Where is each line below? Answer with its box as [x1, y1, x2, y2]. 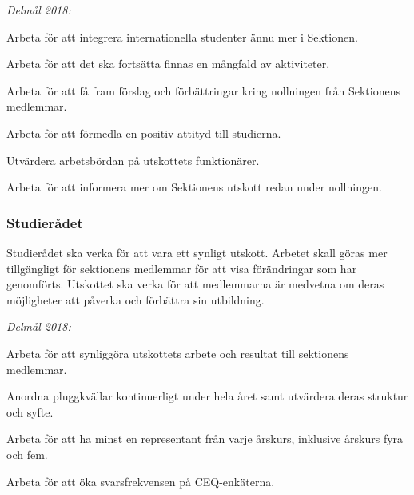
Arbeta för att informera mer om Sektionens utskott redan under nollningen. [6, 179, 382, 195]
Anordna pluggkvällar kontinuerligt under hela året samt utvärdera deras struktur [6, 388, 408, 404]
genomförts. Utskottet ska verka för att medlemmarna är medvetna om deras [6, 276, 384, 292]
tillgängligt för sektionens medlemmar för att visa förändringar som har [6, 260, 357, 276]
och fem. [6, 445, 48, 462]
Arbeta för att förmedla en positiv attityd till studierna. [6, 124, 281, 141]
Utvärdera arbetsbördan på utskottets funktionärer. [6, 151, 260, 168]
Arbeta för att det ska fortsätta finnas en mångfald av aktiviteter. [6, 55, 330, 72]
